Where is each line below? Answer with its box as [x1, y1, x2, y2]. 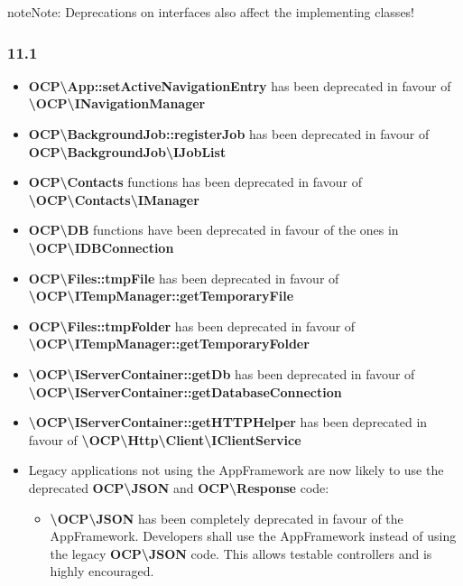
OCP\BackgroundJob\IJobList [28, 142, 227, 161]
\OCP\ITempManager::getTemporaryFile [28, 286, 294, 305]
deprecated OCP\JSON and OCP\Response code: [28, 478, 329, 497]
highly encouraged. [50, 562, 154, 581]
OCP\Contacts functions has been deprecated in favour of [28, 172, 362, 191]
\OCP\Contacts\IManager [28, 190, 199, 209]
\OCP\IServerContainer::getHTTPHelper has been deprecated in [28, 413, 428, 432]
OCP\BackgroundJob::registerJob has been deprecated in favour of [28, 125, 430, 143]
